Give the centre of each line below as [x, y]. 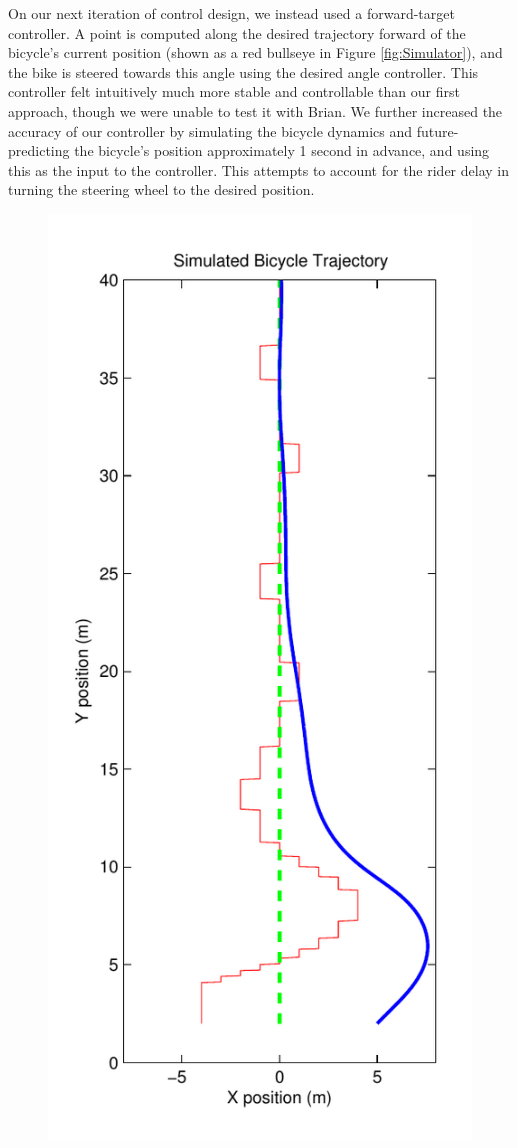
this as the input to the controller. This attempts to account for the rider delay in [259, 169]
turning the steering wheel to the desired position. [161, 189]
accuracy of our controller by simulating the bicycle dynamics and [210, 130]
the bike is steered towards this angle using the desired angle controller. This [243, 71]
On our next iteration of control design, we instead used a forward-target [231, 13]
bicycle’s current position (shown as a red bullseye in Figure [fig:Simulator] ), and [255, 52]
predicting [39, 150]
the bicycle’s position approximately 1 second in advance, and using [282, 150]
